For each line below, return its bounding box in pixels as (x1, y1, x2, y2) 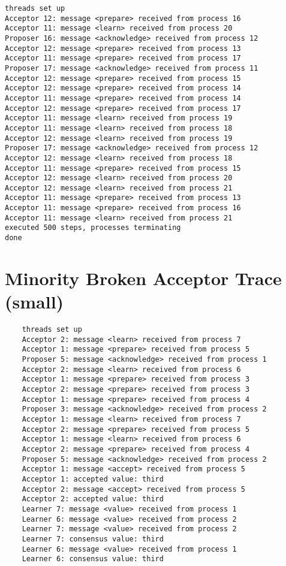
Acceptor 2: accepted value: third (22, 495, 164, 504)
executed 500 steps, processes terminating (5, 223, 181, 232)
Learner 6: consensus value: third (22, 555, 164, 564)
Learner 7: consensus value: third (22, 534, 164, 543)
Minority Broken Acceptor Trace (5, 265, 282, 290)
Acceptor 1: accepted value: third (22, 474, 164, 483)
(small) (5, 289, 64, 314)
